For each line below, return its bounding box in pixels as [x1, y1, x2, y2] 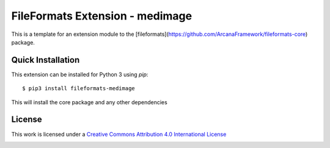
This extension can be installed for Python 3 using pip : [11, 71, 148, 78]
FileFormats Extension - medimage [11, 9, 193, 23]
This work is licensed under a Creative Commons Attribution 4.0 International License [11, 130, 227, 138]
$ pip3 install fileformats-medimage [22, 85, 136, 92]
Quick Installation [11, 55, 80, 65]
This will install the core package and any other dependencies [11, 98, 167, 106]
